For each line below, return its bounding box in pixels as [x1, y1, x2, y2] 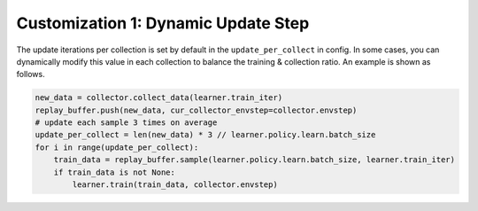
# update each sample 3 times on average [35, 118, 218, 128]
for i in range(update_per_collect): [35, 142, 199, 152]
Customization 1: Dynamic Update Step [16, 13, 310, 33]
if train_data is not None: [53, 167, 176, 177]
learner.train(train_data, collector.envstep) [72, 180, 278, 190]
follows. [16, 69, 45, 80]
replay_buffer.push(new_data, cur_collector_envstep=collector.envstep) [35, 105, 358, 115]
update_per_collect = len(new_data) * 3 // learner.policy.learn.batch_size [35, 129, 376, 140]
